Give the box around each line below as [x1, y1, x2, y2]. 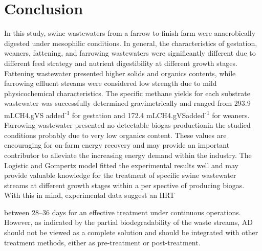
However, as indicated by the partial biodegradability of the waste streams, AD [4, 217, 253, 227]
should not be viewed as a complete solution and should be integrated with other [4, 227, 258, 238]
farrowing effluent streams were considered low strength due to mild [4, 78, 217, 88]
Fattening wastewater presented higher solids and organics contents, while [4, 67, 236, 78]
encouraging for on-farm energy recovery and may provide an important [4, 140, 230, 150]
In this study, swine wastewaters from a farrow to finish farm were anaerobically [4, 28, 256, 38]
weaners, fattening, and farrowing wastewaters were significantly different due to [4, 48, 256, 58]
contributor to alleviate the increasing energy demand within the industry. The [4, 149, 252, 160]
